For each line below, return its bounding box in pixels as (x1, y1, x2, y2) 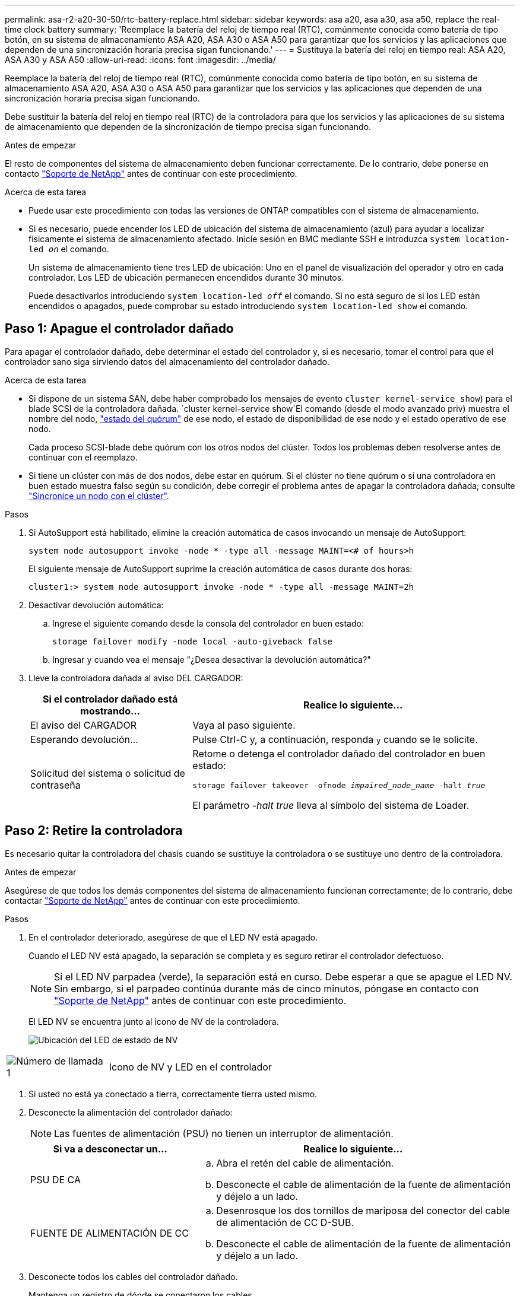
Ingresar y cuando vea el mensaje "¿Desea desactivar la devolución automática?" (52, 654, 371, 665)
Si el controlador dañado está (43, 693, 178, 705)
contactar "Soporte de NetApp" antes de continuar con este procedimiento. (5, 895, 300, 906)
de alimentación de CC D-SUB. (216, 1216, 354, 1228)
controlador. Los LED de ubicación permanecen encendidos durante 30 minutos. (28, 272, 344, 282)
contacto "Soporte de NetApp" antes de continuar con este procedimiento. (5, 169, 297, 179)
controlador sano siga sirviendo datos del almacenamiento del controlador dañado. (5, 356, 329, 367)
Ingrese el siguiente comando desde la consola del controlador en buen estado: (52, 618, 364, 628)
